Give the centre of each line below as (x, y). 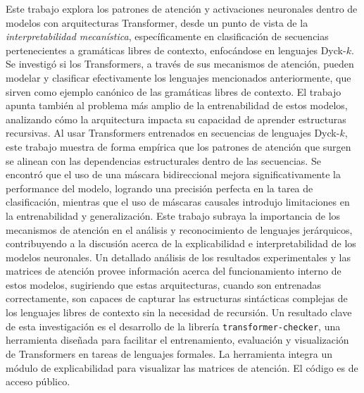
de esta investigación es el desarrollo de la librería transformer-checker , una (173, 326)
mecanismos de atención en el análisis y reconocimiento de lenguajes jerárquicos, (179, 229)
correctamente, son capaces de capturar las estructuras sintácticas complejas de (177, 298)
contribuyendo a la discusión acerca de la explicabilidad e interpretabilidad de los (181, 243)
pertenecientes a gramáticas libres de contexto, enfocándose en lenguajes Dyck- (176, 50)
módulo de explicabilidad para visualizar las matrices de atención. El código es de (182, 367)
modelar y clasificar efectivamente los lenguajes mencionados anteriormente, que (178, 77)
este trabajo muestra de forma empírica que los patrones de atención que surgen (178, 146)
